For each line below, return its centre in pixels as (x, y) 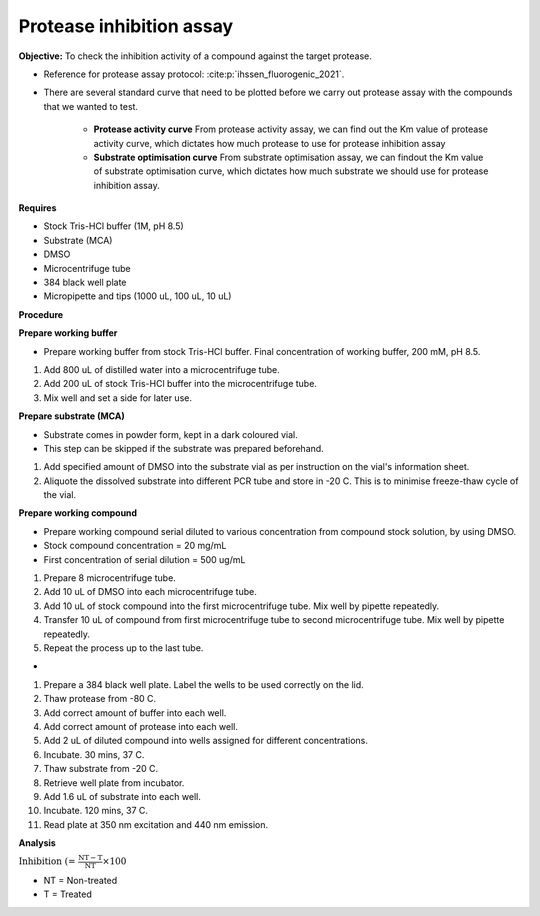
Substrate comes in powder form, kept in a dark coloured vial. (171, 434)
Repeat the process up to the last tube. (123, 648)
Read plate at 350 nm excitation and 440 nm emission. (156, 824)
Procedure (41, 314)
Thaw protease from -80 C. (100, 699)
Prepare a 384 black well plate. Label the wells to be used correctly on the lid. (203, 684)
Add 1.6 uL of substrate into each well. (122, 796)
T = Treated (67, 894)
